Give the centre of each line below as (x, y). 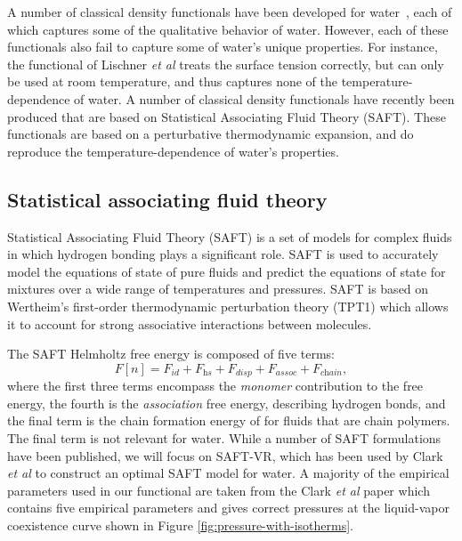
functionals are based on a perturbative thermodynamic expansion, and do (211, 134)
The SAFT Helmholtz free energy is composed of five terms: (171, 354)
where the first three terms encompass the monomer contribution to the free (215, 386)
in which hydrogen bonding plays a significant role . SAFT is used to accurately (223, 254)
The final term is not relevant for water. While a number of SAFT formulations (224, 437)
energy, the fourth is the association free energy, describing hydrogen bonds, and (227, 403)
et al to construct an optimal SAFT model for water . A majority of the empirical (228, 473)
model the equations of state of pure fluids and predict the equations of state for (227, 271)
